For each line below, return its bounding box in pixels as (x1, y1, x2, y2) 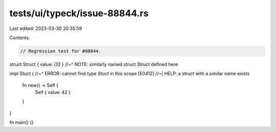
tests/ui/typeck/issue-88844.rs (9, 8, 149, 19)
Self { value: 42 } (35, 89, 71, 95)
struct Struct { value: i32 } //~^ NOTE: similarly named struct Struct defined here (9, 61, 178, 67)
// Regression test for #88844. (20, 48, 102, 54)
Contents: (9, 35, 30, 41)
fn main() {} (9, 119, 34, 125)
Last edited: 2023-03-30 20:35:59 (9, 25, 82, 31)
